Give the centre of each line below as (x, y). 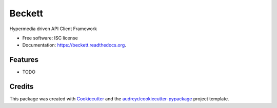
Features (24, 60)
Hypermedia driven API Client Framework (53, 29)
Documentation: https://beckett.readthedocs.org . (74, 45)
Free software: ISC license (50, 38)
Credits (22, 87)
